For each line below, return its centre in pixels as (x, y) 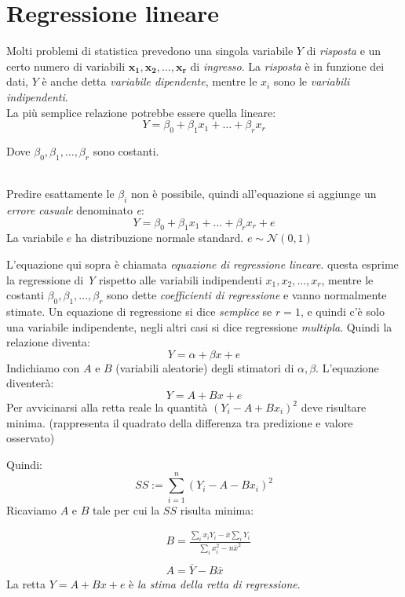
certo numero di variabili (66, 66)
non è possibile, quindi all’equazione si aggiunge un (254, 194)
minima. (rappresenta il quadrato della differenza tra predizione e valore (180, 422)
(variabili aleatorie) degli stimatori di (205, 367)
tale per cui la (126, 509)
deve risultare (334, 407)
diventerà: (30, 383)
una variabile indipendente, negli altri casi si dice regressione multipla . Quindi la (199, 326)
